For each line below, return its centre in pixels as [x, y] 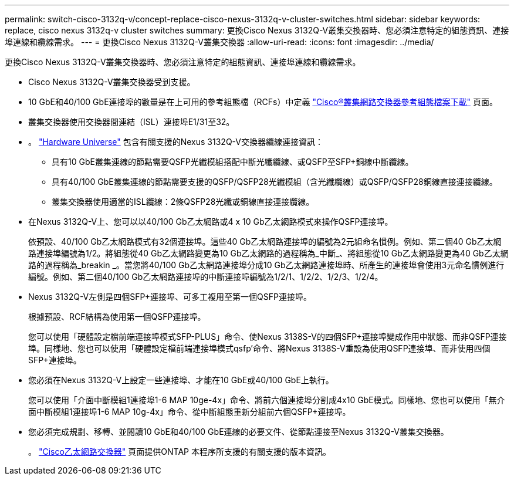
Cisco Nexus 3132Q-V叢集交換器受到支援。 [112, 82]
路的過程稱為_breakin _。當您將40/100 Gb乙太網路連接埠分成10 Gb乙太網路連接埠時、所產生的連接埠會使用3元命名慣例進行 [266, 265]
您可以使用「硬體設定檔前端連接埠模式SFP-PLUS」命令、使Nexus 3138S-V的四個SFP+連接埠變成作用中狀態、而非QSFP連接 [268, 337]
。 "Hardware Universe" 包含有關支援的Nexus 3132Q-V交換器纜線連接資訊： [176, 142]
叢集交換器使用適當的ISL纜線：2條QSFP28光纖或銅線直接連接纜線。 [183, 202]
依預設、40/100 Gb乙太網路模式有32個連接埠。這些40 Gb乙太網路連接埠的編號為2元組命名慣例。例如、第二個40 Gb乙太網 [265, 241]
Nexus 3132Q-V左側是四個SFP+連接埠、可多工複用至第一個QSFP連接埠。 [170, 297]
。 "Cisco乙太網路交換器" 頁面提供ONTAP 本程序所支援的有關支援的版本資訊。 [180, 452]
